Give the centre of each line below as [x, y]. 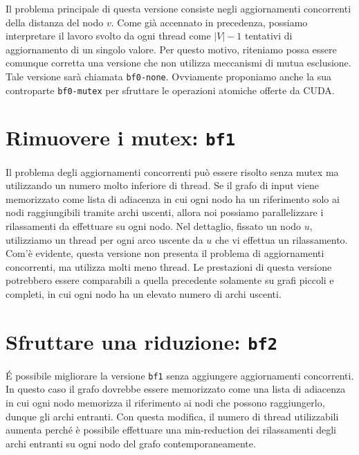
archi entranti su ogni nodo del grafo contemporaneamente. [131, 443]
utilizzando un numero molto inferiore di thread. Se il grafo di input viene [162, 185]
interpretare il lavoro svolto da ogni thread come [108, 36]
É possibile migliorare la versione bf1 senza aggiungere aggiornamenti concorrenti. [180, 375]
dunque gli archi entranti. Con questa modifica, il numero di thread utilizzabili [172, 416]
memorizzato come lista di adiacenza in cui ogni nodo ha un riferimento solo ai [173, 198]
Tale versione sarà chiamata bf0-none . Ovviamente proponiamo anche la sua [169, 76]
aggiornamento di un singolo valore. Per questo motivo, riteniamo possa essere [171, 49]
